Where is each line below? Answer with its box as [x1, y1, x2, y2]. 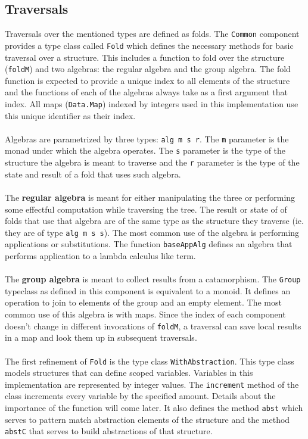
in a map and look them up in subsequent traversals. [5, 331, 197, 344]
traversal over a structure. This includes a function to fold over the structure [5, 51, 285, 63]
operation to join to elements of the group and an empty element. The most [5, 296, 282, 309]
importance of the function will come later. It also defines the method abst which [5, 401, 303, 414]
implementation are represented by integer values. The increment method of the [5, 378, 299, 390]
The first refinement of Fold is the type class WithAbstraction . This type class [5, 354, 294, 367]
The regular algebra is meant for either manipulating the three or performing [5, 191, 295, 203]
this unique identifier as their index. [5, 109, 136, 122]
